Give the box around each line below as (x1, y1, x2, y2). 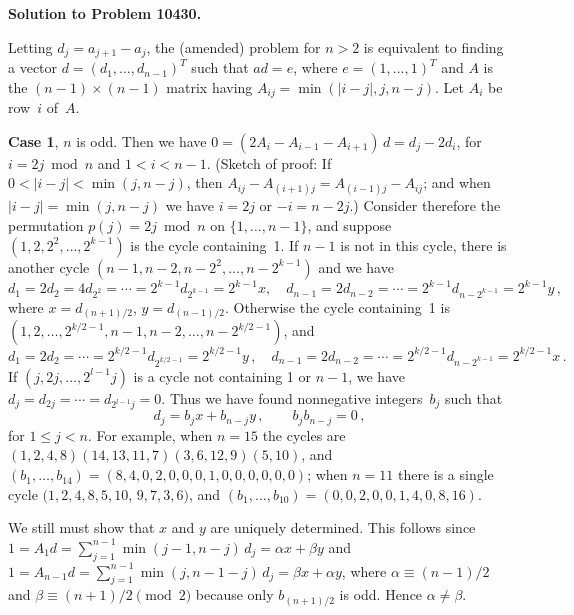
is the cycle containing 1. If (130, 234, 299, 255)
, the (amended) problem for (146, 36, 321, 57)
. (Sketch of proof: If (206, 152, 332, 173)
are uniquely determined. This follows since (210, 517, 476, 538)
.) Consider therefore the (349, 195, 501, 216)
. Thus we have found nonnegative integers (161, 387, 423, 408)
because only (195, 584, 274, 605)
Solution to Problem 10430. (8, 3, 202, 23)
